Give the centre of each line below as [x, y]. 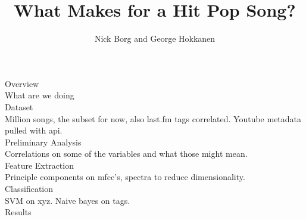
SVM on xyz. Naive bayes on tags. [68, 200]
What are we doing [40, 95]
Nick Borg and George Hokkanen [155, 38]
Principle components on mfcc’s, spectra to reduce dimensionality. [125, 177]
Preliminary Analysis [43, 142]
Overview [22, 83]
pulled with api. [34, 130]
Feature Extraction [39, 165]
